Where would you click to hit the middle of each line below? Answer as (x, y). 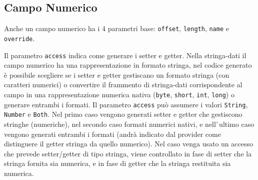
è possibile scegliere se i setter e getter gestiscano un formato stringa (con (117, 74)
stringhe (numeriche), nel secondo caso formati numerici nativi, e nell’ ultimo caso (129, 124)
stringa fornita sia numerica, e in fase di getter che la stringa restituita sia (117, 163)
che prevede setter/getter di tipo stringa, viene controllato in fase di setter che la (128, 153)
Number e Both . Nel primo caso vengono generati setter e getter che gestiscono (123, 114)
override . (19, 38)
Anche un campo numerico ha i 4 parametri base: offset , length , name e (116, 28)
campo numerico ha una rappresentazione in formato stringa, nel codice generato (128, 65)
